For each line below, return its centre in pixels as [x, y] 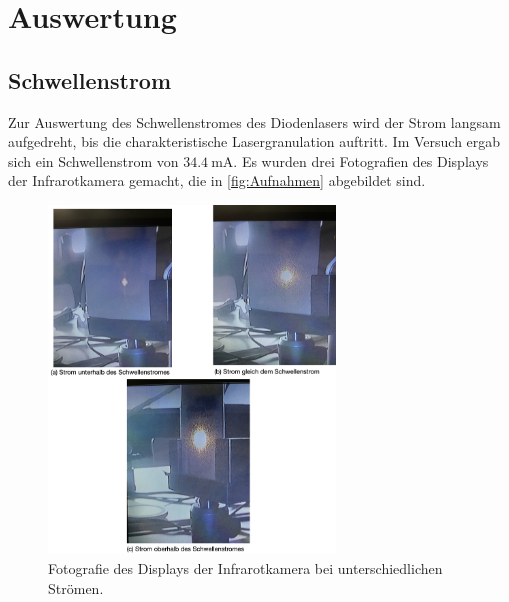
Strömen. [76, 587]
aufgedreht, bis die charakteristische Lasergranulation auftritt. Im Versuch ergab [254, 141]
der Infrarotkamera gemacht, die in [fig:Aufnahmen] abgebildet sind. [217, 180]
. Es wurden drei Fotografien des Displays [361, 160]
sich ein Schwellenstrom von [93, 160]
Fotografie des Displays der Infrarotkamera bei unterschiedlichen [245, 567]
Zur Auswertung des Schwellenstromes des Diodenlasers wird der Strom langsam [254, 121]
